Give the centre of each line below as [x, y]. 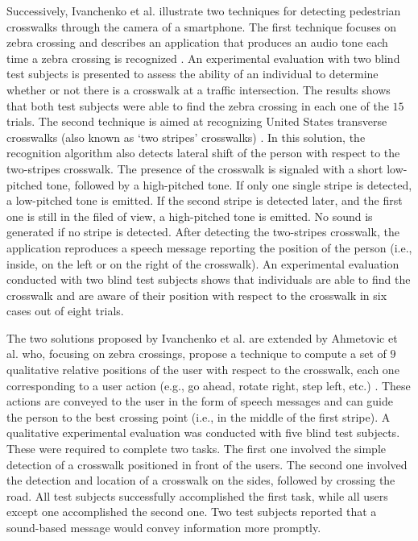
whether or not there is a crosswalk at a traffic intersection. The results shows [199, 89]
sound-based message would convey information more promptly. [164, 527]
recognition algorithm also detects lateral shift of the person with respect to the [203, 153]
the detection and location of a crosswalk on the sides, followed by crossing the [201, 480]
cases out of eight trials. [65, 311]
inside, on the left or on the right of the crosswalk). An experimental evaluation [203, 263]
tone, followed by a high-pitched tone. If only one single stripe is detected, [229, 184]
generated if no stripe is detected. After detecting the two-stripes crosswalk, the [203, 232]
